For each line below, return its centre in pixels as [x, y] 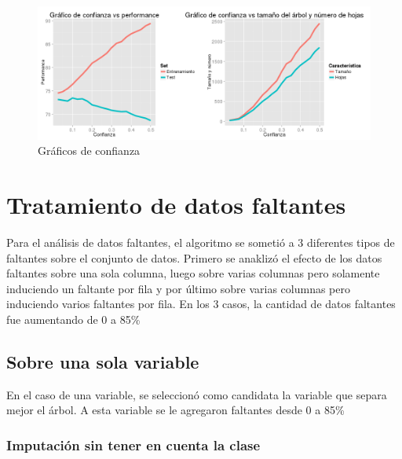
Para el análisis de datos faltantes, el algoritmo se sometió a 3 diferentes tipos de [201, 242]
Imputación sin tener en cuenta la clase [133, 444]
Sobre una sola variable [103, 361]
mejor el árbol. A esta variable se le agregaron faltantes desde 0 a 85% [175, 410]
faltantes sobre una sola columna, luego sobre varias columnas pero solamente [193, 273]
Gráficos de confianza [89, 151]
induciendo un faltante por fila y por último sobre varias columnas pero [178, 288]
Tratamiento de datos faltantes [176, 204]
